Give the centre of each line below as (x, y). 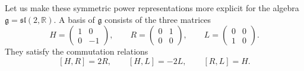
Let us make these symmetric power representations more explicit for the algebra (152, 8)
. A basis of (74, 19)
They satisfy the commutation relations (77, 51)
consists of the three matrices (158, 19)
